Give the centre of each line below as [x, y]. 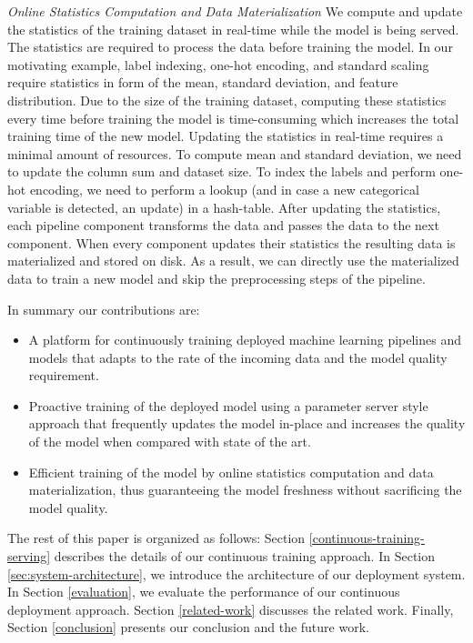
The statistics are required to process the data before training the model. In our [230, 47]
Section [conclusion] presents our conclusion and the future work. [188, 627]
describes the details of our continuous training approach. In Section [245, 556]
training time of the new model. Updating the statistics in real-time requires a [226, 136]
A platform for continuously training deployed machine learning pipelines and [245, 340]
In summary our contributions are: [104, 309]
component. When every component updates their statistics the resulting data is [231, 242]
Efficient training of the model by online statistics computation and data [231, 472]
